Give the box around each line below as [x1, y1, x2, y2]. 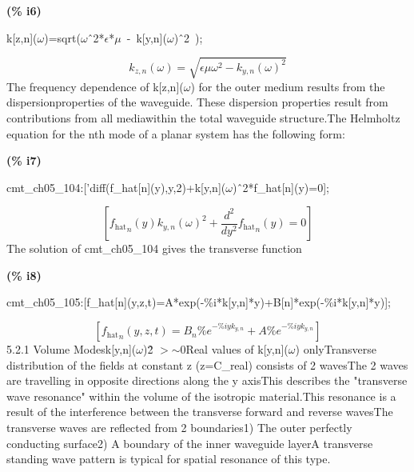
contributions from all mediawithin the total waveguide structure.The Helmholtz [6, 109, 400, 126]
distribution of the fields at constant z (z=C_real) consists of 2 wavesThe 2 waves [6, 356, 408, 373]
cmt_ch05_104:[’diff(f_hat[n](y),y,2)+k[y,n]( [6, 178, 226, 195]
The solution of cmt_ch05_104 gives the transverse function [6, 240, 302, 257]
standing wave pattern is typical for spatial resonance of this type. [6, 450, 331, 467]
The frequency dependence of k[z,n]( [6, 78, 184, 94]
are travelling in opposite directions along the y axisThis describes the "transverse [6, 372, 408, 389]
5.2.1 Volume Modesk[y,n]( [6, 341, 137, 358]
